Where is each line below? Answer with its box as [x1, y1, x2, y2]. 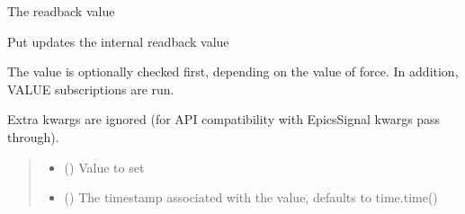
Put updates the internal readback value [7, 31, 229, 50]
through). [7, 127, 59, 146]
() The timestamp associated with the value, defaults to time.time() [64, 188, 438, 207]
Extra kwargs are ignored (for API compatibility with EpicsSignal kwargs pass [7, 110, 441, 129]
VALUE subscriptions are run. [7, 79, 174, 98]
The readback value [7, 2, 115, 20]
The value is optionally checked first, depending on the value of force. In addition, [7, 62, 459, 81]
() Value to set [64, 157, 145, 176]
